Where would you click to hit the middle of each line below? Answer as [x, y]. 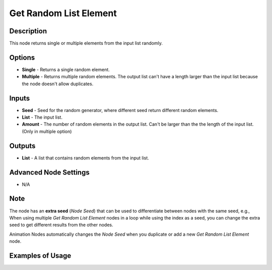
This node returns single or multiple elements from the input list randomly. [86, 43]
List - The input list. [42, 117]
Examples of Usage [40, 256]
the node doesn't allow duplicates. [58, 84]
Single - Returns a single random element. [66, 69]
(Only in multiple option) [47, 131]
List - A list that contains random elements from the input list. [86, 158]
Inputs [20, 98]
